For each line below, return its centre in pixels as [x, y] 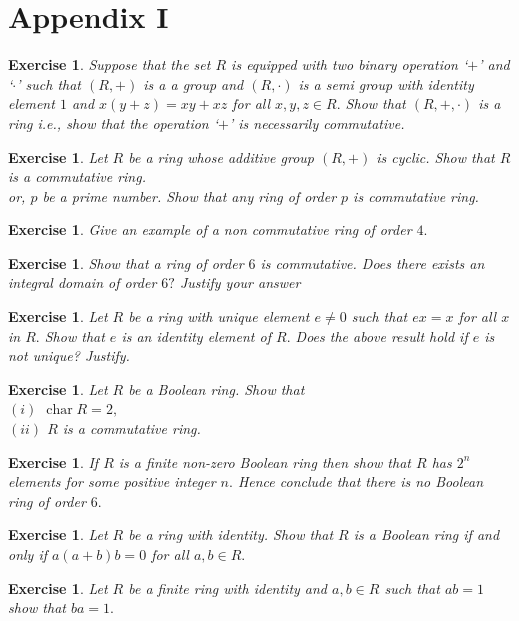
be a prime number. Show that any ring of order [189, 195]
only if [28, 554]
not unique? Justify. [69, 355]
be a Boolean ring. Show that [216, 388]
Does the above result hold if [381, 335]
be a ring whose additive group [221, 156]
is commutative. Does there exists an [372, 262]
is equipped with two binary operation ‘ [349, 64]
